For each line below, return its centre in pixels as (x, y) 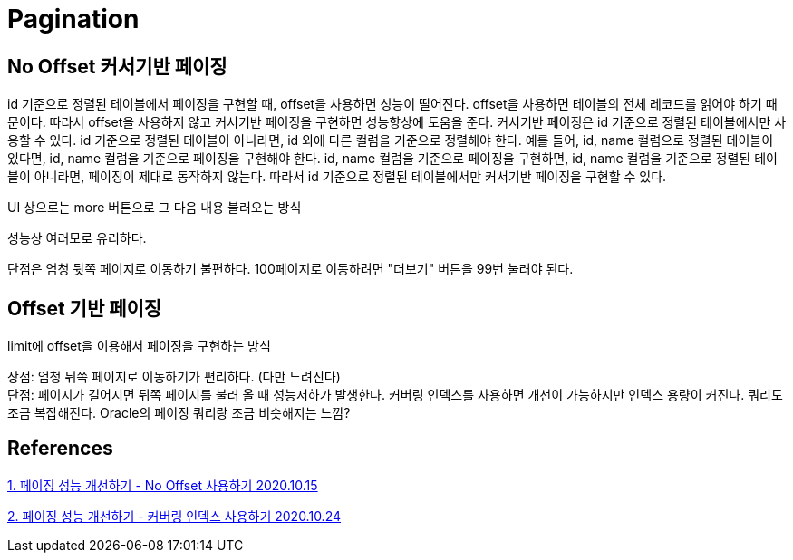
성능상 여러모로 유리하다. (77, 238)
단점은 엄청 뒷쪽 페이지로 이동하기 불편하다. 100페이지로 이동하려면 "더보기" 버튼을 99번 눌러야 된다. (290, 269)
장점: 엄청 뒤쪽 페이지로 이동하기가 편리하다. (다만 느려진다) (174, 377)
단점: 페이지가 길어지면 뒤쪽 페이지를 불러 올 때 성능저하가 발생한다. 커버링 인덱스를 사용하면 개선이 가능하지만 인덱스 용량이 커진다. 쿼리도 (395, 395)
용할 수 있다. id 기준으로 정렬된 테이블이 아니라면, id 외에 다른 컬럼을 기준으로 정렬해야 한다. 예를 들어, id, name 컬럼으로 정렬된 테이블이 (391, 140)
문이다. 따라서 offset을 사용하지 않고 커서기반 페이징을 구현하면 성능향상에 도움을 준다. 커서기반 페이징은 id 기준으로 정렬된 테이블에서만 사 (397, 122)
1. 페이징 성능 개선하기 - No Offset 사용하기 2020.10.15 (163, 485)
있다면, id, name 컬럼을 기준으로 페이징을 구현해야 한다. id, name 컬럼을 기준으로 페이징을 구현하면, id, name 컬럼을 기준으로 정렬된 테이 (392, 159)
